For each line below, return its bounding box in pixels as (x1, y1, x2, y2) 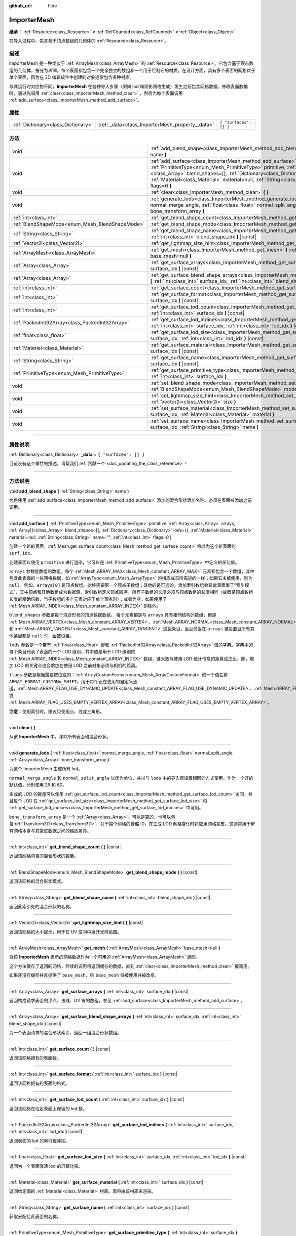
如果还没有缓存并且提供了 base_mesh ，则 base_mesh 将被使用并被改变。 (9, 972, 159, 978)
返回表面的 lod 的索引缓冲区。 (9, 1138, 70, 1144)
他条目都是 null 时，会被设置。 (9, 633, 74, 639)
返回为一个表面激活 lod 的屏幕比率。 (9, 1163, 83, 1169)
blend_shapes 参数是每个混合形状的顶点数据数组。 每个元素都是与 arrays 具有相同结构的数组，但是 (9, 612, 217, 618)
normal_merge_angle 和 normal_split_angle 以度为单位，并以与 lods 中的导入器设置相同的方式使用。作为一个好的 (9, 775, 254, 781)
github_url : (9, 3, 32, 8)
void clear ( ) (9, 724, 36, 730)
